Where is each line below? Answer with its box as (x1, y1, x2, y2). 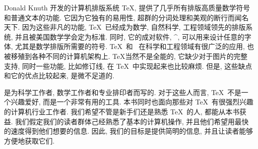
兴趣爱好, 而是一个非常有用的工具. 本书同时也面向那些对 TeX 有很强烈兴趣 (10, 97, 254, 107)
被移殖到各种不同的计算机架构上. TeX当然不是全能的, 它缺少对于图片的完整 (4, 50, 248, 61)
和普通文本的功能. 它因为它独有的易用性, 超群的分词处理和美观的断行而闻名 (4, 12, 249, 22)
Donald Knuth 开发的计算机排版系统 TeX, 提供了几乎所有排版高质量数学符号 (4, 2, 250, 12)
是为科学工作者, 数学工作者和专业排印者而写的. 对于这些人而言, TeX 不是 (4, 87, 242, 97)
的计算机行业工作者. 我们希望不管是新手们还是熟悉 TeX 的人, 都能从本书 (4, 106, 240, 116)
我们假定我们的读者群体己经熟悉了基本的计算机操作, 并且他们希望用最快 (15, 116, 249, 126)
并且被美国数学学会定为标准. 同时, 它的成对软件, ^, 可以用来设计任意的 (15, 31, 245, 42)
